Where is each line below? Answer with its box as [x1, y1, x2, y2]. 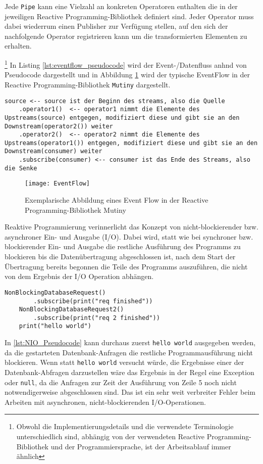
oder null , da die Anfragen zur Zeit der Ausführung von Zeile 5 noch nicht [5, 377, 237, 387]
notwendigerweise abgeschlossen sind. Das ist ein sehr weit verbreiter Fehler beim [5, 387, 256, 397]
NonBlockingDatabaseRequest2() [19, 306, 124, 313]
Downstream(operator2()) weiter [5, 122, 113, 130]
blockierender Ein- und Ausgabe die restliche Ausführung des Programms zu [5, 241, 241, 252]
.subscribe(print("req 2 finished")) [33, 314, 160, 321]
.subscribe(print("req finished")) [33, 297, 153, 305]
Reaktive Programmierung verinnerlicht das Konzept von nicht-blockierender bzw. [5, 221, 258, 232]
